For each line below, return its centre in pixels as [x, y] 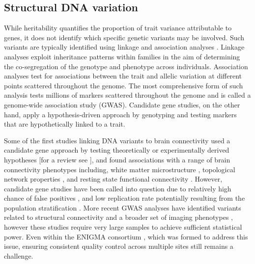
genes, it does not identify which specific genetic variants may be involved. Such [124, 37]
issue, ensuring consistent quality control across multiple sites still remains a [119, 246]
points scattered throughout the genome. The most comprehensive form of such [124, 85]
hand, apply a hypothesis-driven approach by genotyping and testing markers [120, 114]
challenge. [19, 255]
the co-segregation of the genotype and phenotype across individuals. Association [126, 66]
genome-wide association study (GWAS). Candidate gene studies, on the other [122, 104]
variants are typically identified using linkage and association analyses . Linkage [124, 47]
